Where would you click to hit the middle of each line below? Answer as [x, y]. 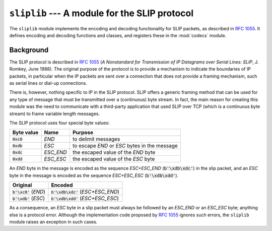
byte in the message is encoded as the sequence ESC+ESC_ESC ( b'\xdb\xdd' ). [94, 175]
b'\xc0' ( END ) [29, 192]
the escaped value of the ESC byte [114, 159]
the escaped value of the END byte [114, 152]
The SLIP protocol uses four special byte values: [59, 123]
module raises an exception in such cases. [53, 221]
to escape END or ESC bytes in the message [125, 146]
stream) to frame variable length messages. [55, 113]
